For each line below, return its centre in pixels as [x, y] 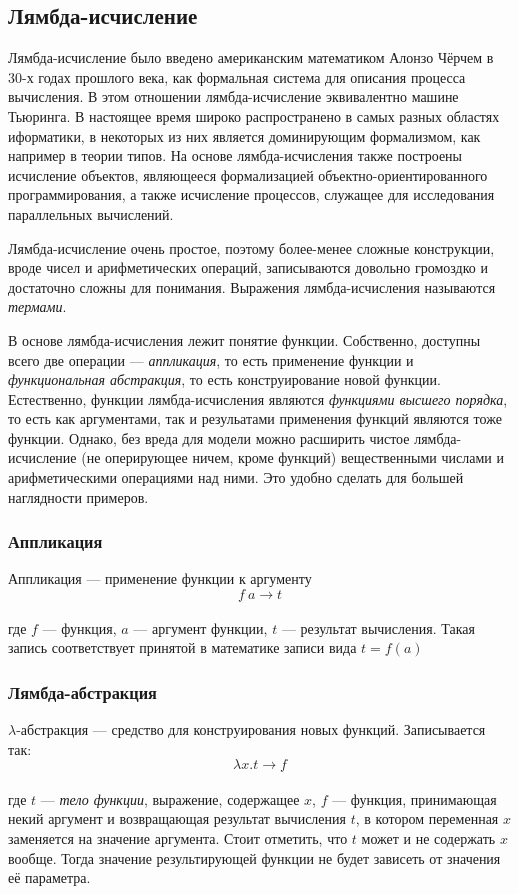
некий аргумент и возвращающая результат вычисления [177, 818]
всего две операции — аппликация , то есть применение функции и [211, 359]
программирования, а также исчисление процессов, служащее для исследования [251, 194]
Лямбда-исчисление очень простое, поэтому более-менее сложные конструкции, [251, 247]
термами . [37, 306]
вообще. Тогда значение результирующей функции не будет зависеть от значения [254, 857]
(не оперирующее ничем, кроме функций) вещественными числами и [292, 457]
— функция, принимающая [414, 798]
